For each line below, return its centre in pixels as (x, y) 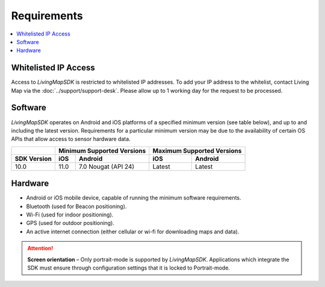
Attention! (40, 248)
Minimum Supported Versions (102, 151)
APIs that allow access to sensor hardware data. (71, 139)
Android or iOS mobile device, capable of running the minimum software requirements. (134, 198)
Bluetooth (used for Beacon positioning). (76, 206)
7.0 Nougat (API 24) (107, 166)
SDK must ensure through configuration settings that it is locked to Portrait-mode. (129, 268)
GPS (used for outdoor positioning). (70, 223)
